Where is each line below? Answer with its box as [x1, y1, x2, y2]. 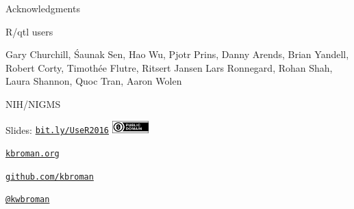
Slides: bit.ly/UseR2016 [5, 122, 110, 137]
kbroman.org [5, 149, 60, 159]
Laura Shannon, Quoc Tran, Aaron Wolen [5, 74, 182, 88]
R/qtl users [5, 24, 53, 38]
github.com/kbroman [5, 171, 94, 182]
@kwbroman [5, 195, 50, 205]
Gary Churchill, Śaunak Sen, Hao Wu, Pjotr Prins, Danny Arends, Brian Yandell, [5, 47, 349, 61]
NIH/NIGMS [5, 96, 61, 111]
